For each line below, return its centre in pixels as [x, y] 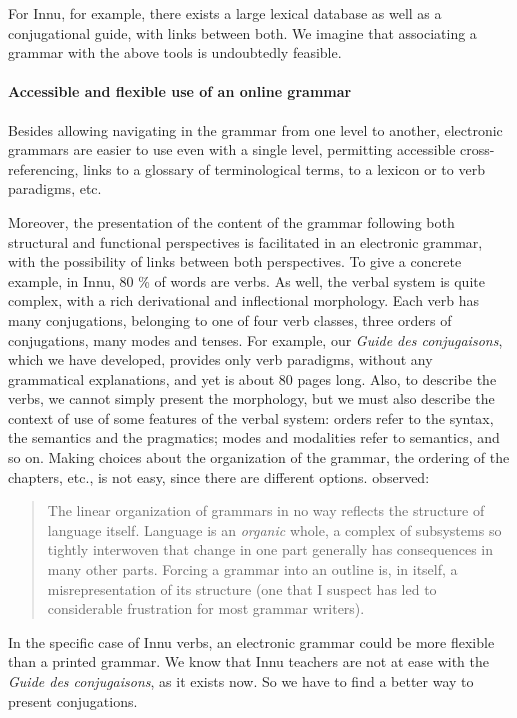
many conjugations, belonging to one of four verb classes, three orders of [230, 319]
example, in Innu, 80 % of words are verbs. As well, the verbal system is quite [246, 280]
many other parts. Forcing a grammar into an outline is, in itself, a [252, 569]
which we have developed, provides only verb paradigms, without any [220, 359]
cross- [477, 149]
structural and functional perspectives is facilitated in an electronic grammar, [245, 241]
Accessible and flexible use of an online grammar [180, 91]
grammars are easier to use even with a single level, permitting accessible [232, 149]
